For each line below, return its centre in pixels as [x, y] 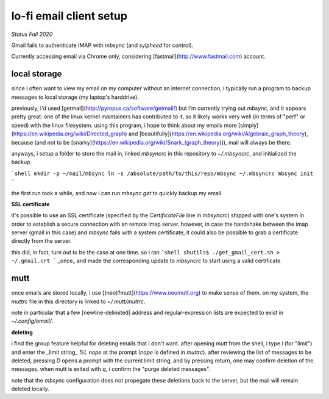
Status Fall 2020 [32, 34]
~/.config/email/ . [32, 321]
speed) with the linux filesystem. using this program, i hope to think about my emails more [124, 125]
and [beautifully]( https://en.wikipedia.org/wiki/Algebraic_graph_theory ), [218, 134]
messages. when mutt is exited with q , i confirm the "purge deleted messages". [111, 369]
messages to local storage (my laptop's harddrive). [75, 97]
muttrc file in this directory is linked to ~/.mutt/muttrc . [78, 301]
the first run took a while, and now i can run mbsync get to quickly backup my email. [117, 193]
